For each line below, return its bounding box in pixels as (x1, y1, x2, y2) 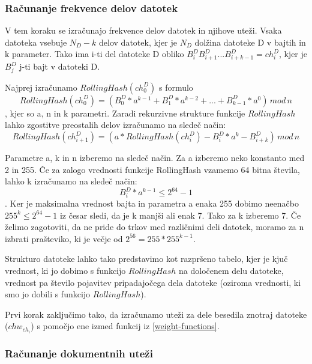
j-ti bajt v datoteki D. (19, 60, 100, 73)
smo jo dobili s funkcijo (5, 288, 91, 300)
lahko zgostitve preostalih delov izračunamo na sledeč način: (5, 118, 226, 131)
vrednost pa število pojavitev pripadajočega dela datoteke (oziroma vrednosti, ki (5, 276, 301, 288)
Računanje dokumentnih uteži (5, 346, 153, 361)
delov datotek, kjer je (99, 35, 177, 48)
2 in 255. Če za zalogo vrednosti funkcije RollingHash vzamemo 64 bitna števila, (5, 163, 300, 175)
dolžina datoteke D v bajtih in (194, 35, 306, 48)
